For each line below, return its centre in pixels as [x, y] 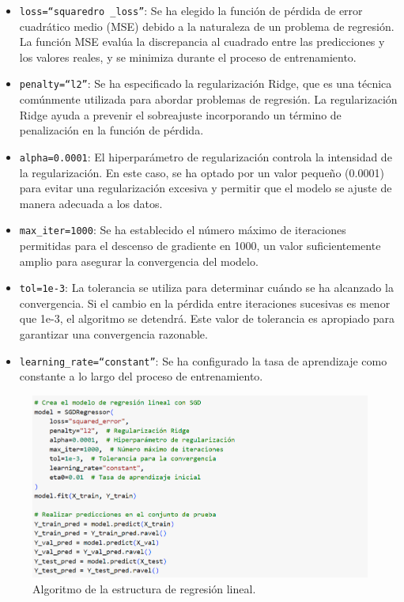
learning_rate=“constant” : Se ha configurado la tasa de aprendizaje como [203, 360]
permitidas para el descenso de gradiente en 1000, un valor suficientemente [200, 245]
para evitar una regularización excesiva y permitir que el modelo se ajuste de [206, 188]
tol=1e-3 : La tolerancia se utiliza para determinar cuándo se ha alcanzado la [206, 288]
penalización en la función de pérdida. [111, 130]
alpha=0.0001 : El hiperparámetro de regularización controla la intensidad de [206, 156]
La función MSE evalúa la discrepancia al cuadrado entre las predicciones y [202, 42]
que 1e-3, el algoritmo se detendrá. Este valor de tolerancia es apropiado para [207, 318]
